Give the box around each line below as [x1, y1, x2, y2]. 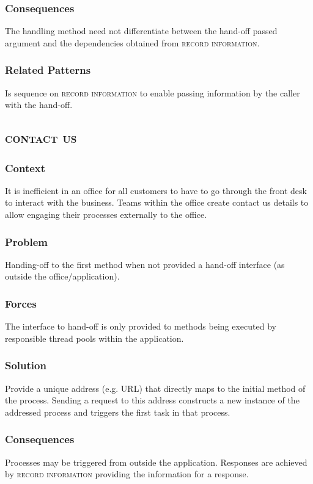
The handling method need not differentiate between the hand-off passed [5, 24, 278, 37]
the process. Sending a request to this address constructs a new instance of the [5, 394, 300, 406]
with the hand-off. [5, 98, 73, 111]
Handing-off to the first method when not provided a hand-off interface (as [5, 258, 285, 270]
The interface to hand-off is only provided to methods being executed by [5, 320, 276, 333]
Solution [5, 358, 46, 373]
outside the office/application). [5, 270, 120, 283]
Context [5, 160, 46, 175]
